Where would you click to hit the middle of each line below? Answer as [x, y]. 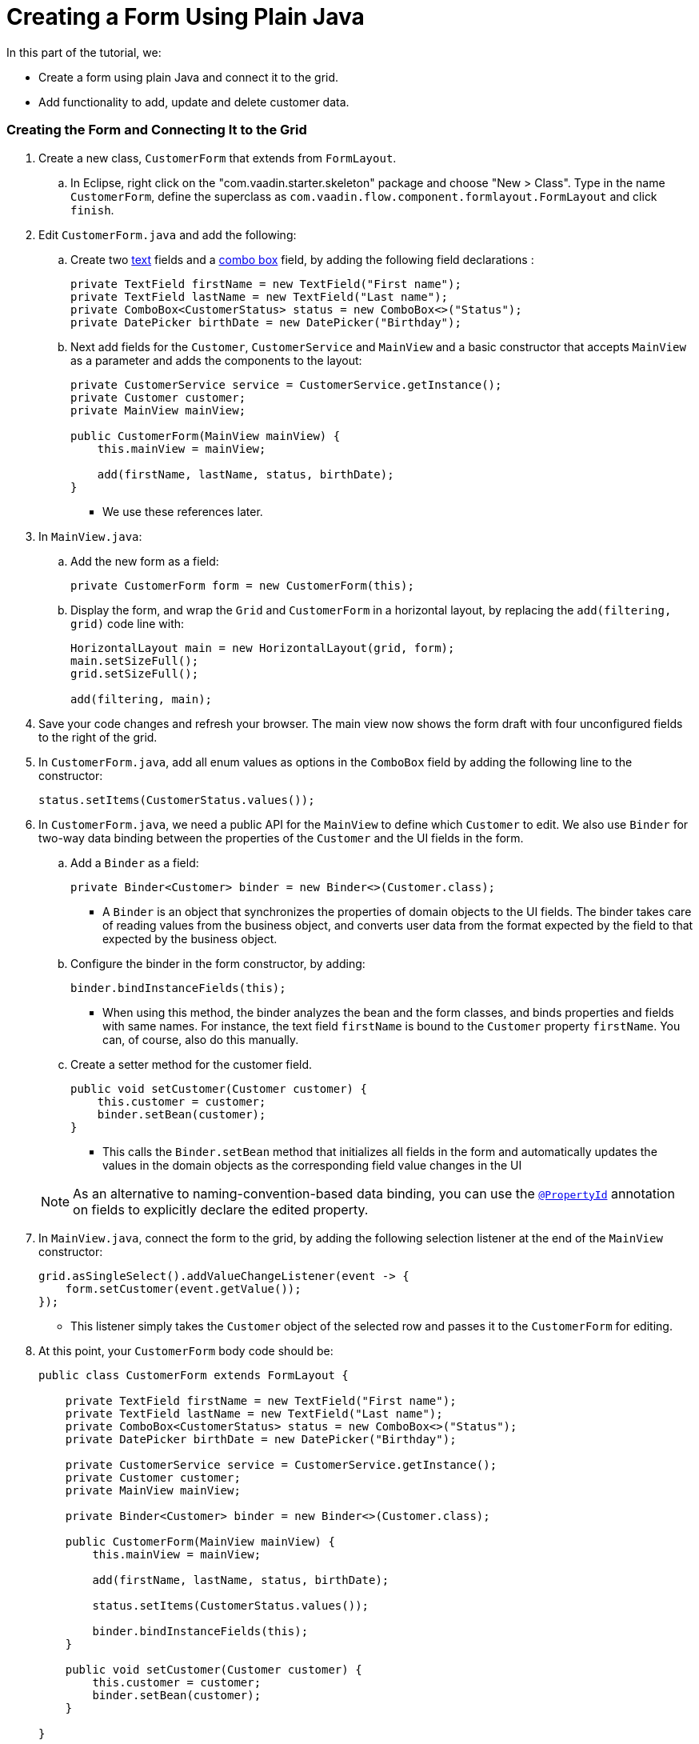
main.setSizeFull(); [135, 660]
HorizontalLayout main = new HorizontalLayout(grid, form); [263, 648]
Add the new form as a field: [145, 561]
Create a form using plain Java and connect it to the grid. [189, 77]
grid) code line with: [128, 623]
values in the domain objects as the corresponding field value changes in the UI [312, 1165]
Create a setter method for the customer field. [192, 1064]
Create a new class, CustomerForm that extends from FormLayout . [218, 158]
